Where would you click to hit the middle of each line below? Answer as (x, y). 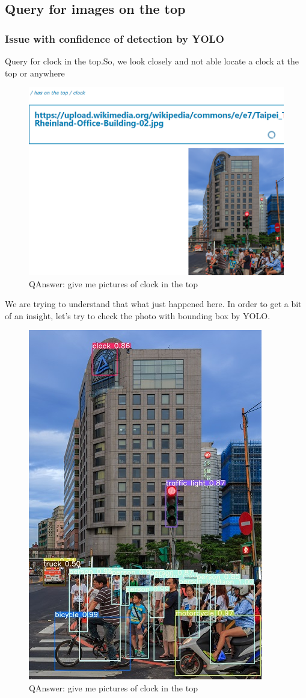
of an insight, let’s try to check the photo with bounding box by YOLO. (138, 315)
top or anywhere (35, 73)
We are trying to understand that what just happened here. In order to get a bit (153, 304)
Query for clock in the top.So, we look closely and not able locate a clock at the (152, 61)
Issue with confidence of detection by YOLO (115, 38)
